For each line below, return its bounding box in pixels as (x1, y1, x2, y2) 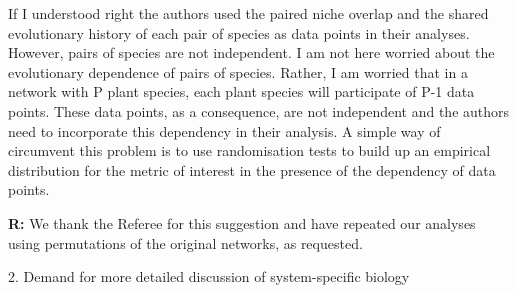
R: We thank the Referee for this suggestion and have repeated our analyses (8, 212, 476, 233)
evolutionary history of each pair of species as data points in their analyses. (8, 22, 470, 43)
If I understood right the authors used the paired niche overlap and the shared (8, 3, 489, 23)
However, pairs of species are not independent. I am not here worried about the (8, 42, 495, 63)
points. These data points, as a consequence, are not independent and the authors (8, 100, 510, 121)
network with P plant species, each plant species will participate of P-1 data (8, 81, 475, 102)
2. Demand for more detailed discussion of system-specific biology (8, 266, 410, 287)
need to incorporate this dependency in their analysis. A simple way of (8, 120, 441, 141)
